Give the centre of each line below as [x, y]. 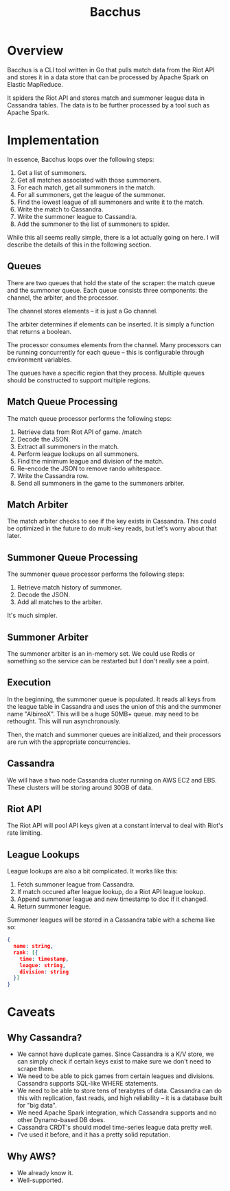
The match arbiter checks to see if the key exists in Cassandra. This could [112, 521]
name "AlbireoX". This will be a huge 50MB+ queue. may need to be [103, 714]
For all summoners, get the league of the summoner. [91, 194]
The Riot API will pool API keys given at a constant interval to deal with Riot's [115, 826]
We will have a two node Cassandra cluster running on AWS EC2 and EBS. [112, 780]
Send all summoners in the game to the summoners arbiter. [101, 483]
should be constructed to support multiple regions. [79, 380]
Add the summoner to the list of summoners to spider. [93, 224]
